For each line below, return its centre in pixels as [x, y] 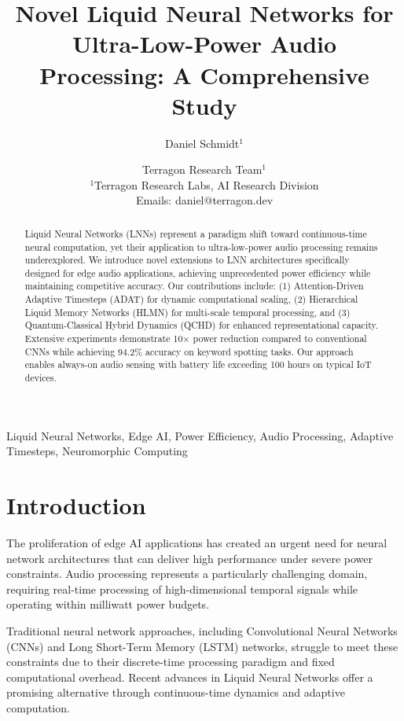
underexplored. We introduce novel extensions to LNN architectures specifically [187, 260]
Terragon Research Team [202, 169]
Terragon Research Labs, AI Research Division [207, 184]
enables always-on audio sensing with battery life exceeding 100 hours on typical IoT [198, 364]
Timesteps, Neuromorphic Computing [97, 451]
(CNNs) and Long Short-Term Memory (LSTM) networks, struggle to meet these [202, 646]
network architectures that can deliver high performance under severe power [189, 558]
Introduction [76, 505]
